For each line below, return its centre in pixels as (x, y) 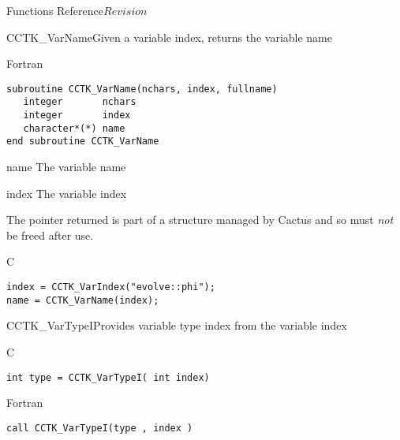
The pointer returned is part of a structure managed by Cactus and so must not (200, 220)
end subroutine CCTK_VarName (83, 142)
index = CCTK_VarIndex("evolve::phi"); (111, 287)
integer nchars (80, 102)
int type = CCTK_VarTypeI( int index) (108, 377)
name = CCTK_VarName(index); (83, 300)
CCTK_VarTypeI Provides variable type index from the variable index (177, 325)
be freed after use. (50, 235)
